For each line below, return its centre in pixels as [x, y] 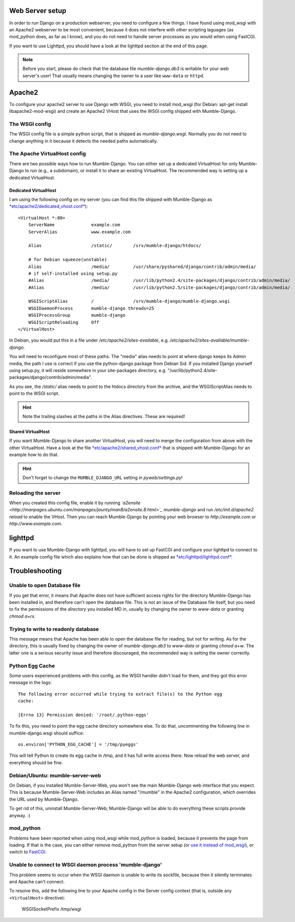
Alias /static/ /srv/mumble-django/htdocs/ [115, 246]
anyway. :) [20, 815]
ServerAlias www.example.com [79, 232]
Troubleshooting [36, 571]
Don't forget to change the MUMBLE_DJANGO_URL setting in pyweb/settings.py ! [103, 477]
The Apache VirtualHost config [48, 154]
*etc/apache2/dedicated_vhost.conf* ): [48, 206]
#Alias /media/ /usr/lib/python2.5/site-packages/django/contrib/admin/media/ [159, 287]
